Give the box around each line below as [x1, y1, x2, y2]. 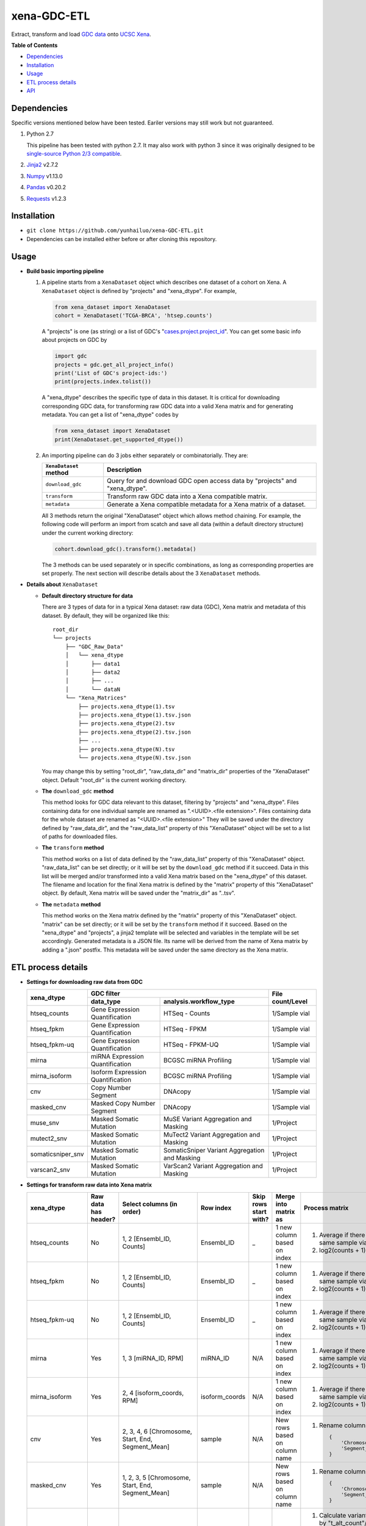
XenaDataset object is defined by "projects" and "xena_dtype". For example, [41, 287, 237, 294]
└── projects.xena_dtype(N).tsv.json [78, 754, 192, 761]
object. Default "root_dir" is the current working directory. [41, 776, 187, 784]
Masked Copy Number [90, 1099, 156, 1107]
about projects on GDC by [41, 336, 107, 344]
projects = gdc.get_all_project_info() [54, 361, 174, 368]
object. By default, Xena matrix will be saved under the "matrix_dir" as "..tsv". [41, 889, 235, 897]
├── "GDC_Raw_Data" [65, 643, 124, 650]
